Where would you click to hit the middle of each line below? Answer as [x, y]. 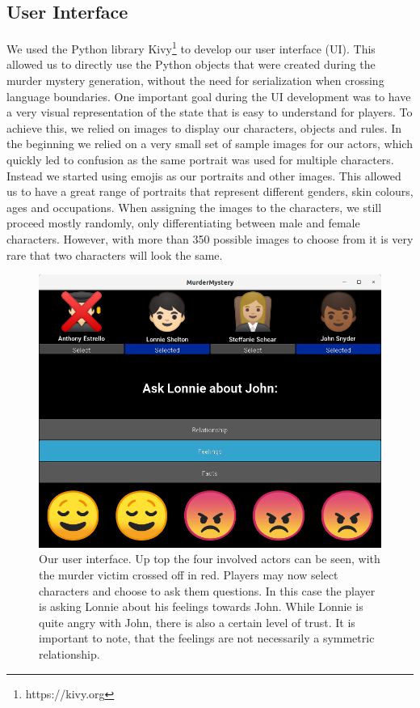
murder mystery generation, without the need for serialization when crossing [195, 81]
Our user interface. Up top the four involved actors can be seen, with [210, 559]
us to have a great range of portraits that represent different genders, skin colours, [210, 191]
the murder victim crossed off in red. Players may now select [189, 574]
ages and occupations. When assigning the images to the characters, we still [194, 207]
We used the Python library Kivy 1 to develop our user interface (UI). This [191, 47]
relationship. [69, 653]
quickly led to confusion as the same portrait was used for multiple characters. [200, 160]
